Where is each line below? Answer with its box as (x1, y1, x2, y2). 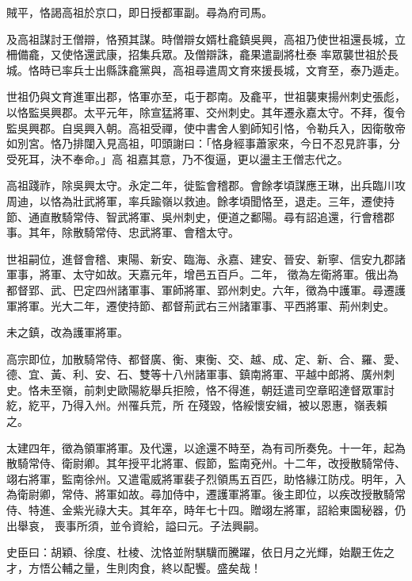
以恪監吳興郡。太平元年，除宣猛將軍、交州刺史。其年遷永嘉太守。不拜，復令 (6, 103, 406, 120)
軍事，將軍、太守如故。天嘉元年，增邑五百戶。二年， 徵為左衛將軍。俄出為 (6, 266, 399, 283)
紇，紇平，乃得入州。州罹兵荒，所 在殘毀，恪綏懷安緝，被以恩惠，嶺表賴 (6, 397, 387, 414)
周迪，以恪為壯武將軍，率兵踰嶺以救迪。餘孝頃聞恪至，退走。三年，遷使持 (6, 192, 395, 209)
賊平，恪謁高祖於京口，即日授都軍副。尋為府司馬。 (6, 4, 273, 20)
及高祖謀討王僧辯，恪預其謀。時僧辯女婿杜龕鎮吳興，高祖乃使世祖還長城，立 (6, 30, 406, 47)
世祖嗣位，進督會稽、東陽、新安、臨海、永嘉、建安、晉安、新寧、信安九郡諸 (6, 250, 406, 267)
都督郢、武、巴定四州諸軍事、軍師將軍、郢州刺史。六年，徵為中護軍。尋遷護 (6, 281, 406, 298)
